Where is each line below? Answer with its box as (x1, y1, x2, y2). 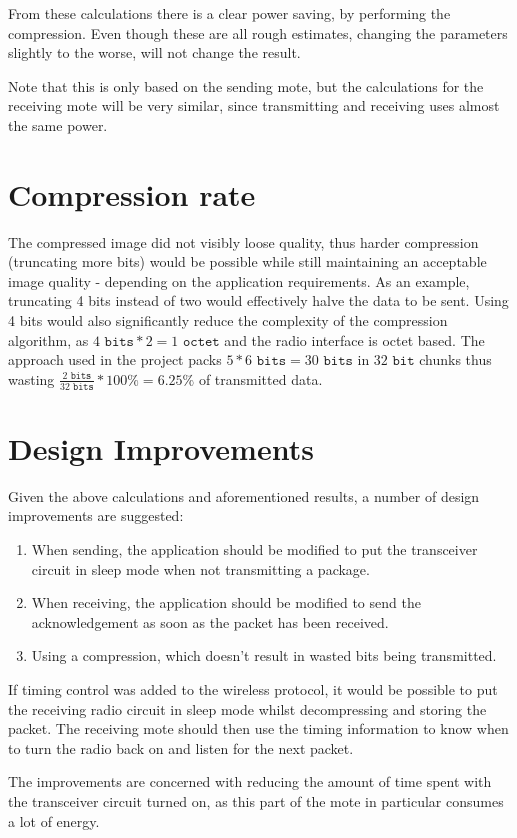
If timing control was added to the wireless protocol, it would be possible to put (8, 678, 498, 699)
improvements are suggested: (8, 505, 184, 526)
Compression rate (8, 173, 256, 214)
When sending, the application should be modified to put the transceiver (31, 538, 478, 559)
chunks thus (419, 349, 492, 370)
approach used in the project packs (8, 349, 222, 370)
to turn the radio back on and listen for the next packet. (8, 737, 354, 758)
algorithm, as (8, 329, 89, 350)
